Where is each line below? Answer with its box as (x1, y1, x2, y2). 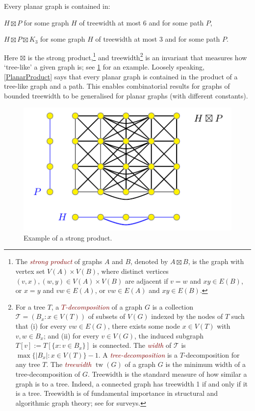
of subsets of (88, 311, 126, 321)
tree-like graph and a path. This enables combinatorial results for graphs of (4, 81, 230, 91)
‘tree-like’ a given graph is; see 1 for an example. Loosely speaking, (4, 62, 204, 72)
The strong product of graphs (15, 256, 102, 266)
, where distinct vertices (97, 266, 169, 276)
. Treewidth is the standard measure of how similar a (88, 368, 247, 379)
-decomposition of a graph (65, 301, 143, 312)
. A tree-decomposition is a (98, 349, 178, 360)
